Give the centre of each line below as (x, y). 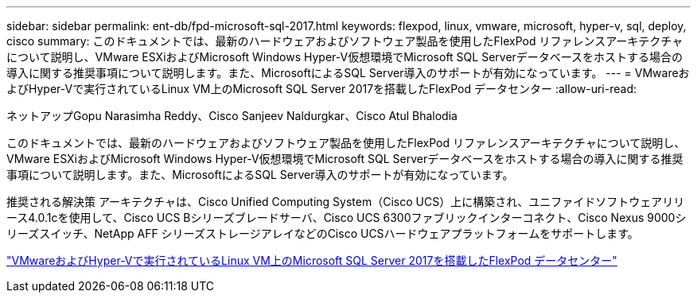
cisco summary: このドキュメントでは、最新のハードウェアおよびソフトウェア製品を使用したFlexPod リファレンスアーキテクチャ (345, 41)
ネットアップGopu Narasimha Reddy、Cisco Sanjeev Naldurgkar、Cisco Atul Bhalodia (232, 116)
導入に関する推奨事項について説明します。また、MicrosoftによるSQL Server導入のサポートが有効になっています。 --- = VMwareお (348, 73)
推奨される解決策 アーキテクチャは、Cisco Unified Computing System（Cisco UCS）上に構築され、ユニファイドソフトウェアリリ (346, 202)
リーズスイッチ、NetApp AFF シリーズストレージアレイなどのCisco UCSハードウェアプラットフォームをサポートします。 (323, 233)
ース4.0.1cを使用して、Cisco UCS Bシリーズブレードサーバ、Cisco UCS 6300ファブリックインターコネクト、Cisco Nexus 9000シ (347, 217)
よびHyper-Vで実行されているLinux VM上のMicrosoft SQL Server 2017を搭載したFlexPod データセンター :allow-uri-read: (321, 89)
